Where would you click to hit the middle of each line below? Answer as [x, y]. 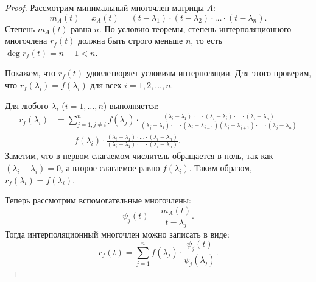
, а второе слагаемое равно [110, 168]
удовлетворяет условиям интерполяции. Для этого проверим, [199, 73]
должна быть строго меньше [131, 41]
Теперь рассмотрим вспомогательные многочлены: [98, 200]
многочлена [26, 41]
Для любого [27, 105]
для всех [106, 84]
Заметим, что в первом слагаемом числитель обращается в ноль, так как [139, 156]
